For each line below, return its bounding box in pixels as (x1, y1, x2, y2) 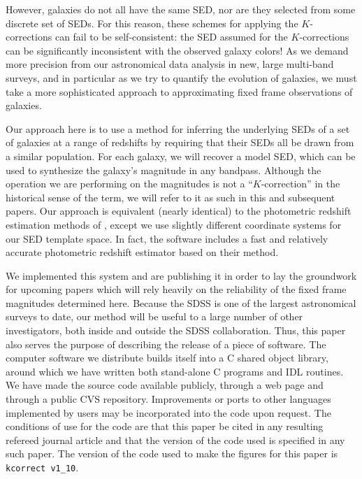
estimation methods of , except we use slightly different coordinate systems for (6, 217, 342, 231)
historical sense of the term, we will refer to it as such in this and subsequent (6, 190, 335, 204)
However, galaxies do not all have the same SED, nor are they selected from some (6, 2, 356, 16)
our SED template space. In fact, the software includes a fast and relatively (6, 231, 328, 245)
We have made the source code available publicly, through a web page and (6, 378, 324, 392)
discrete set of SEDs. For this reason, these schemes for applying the (6, 15, 298, 30)
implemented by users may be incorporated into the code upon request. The (6, 405, 331, 420)
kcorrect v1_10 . (6, 460, 79, 474)
